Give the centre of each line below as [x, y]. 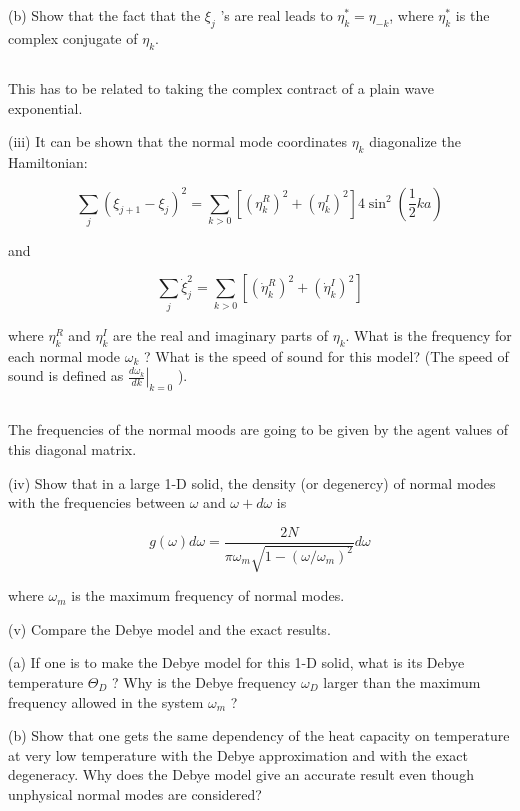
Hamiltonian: [48, 161]
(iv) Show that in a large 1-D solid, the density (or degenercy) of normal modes [252, 482]
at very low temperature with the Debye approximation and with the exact [238, 754]
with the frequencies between [97, 502]
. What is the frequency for [428, 334]
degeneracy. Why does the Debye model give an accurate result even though [241, 774]
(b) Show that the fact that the [104, 15]
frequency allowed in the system [106, 701]
